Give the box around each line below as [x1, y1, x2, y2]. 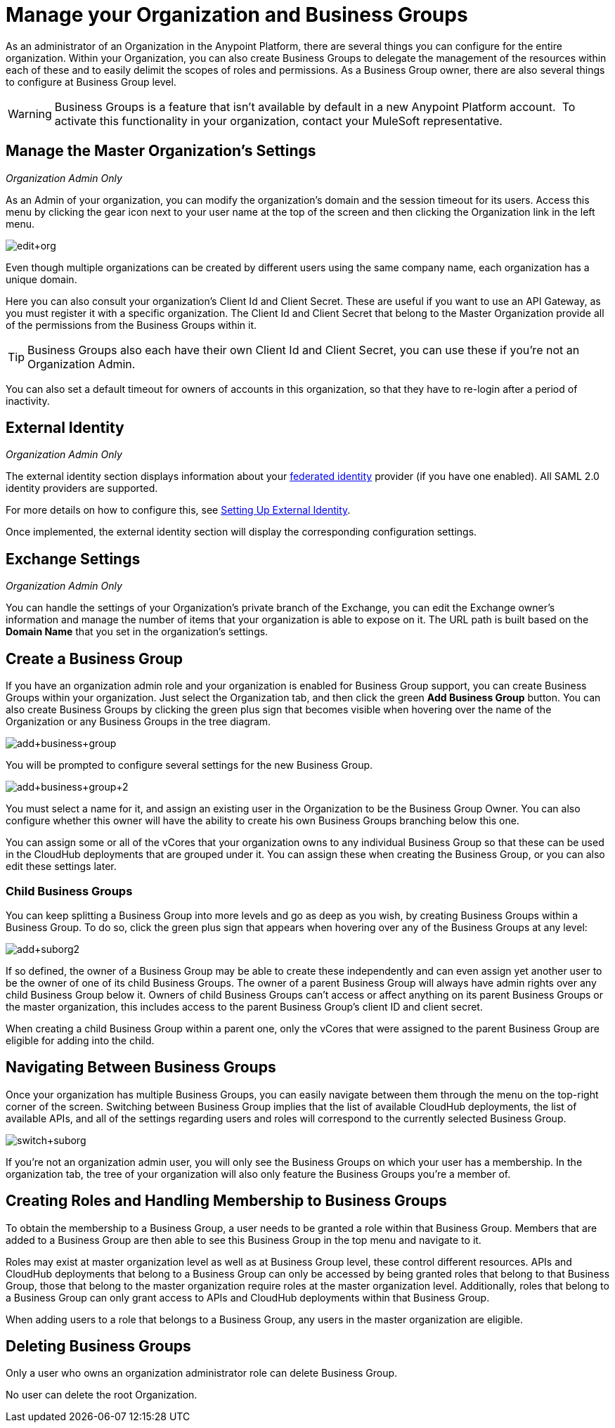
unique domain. [6, 273, 77, 285]
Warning [8, 106, 52, 121]
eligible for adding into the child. [6, 1034, 155, 1046]
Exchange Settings [6, 550, 141, 568]
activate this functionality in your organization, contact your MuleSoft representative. [54, 113, 503, 128]
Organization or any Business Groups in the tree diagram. [6, 715, 271, 728]
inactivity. [6, 394, 50, 407]
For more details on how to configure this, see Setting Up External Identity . [6, 504, 351, 517]
